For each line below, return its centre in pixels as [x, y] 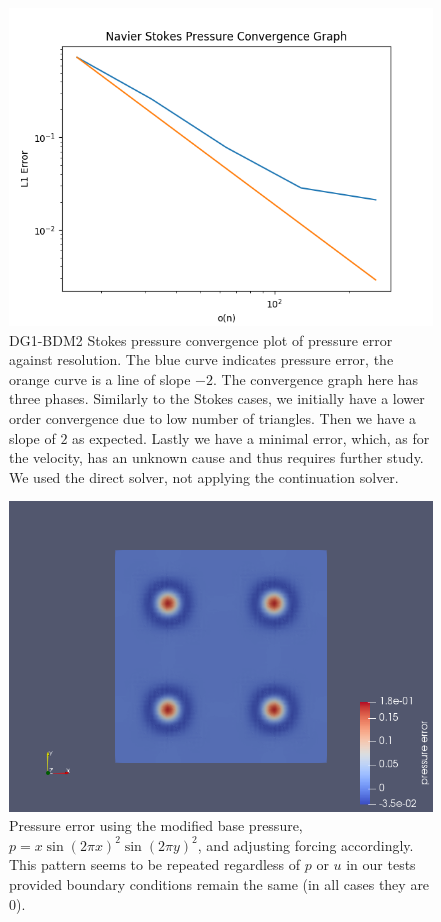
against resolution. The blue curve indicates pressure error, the [201, 359]
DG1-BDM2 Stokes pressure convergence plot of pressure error [201, 339]
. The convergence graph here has [316, 378]
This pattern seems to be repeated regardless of [155, 864]
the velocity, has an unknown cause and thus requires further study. [216, 457]
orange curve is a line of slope [100, 378]
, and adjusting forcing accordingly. [305, 844]
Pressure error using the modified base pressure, [156, 825]
